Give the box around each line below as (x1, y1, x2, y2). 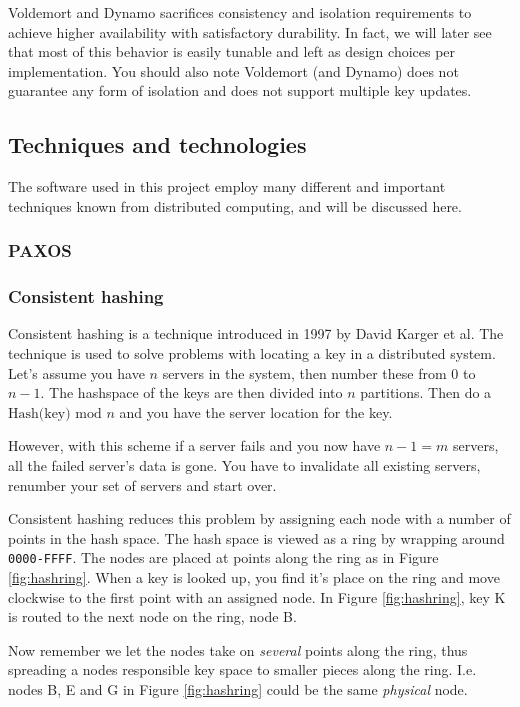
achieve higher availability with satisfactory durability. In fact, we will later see (8, 21, 492, 42)
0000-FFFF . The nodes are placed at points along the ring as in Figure (8, 547, 439, 568)
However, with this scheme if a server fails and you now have (8, 435, 381, 456)
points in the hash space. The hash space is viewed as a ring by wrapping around (8, 527, 505, 548)
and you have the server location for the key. (119, 401, 393, 422)
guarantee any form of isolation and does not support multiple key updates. (8, 80, 472, 101)
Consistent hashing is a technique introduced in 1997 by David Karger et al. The (8, 323, 504, 344)
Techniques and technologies (8, 129, 307, 160)
